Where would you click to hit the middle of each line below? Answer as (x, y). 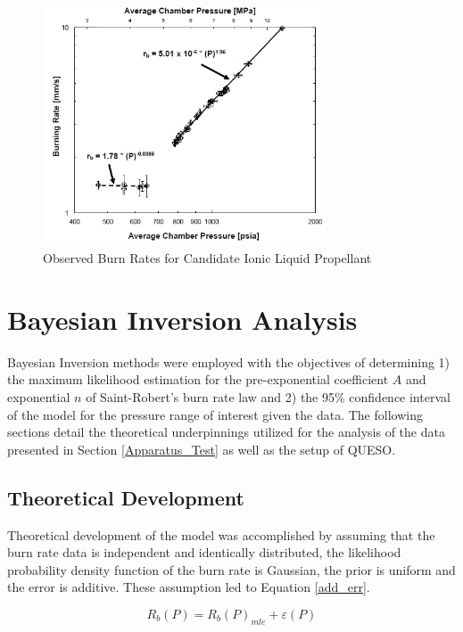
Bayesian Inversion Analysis (182, 319)
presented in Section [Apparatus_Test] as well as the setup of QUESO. (202, 449)
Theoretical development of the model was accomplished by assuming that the (221, 534)
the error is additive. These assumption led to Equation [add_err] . (189, 587)
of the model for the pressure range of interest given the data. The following (215, 414)
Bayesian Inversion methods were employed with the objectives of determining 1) (229, 361)
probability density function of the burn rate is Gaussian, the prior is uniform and (231, 569)
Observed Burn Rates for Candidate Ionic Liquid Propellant (207, 258)
